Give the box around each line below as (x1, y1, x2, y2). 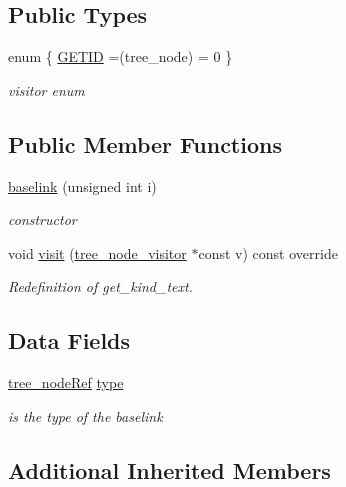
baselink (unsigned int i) (8, 175, 157, 196)
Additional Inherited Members (8, 454, 331, 485)
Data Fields (8, 325, 131, 356)
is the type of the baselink (8, 405, 163, 426)
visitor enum (8, 79, 85, 100)
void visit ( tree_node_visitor (8, 242, 187, 263)
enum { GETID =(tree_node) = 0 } (8, 46, 233, 67)
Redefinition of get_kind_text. (8, 276, 193, 297)
